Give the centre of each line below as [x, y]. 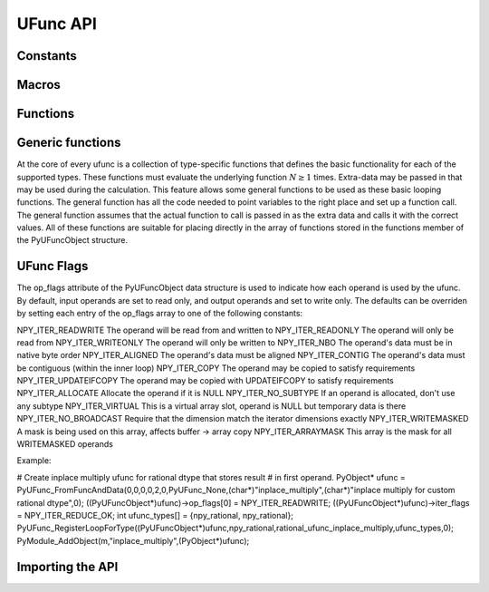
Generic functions [69, 143]
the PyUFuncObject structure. [72, 240]
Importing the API [67, 567]
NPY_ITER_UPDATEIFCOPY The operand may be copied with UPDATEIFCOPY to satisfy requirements [205, 381]
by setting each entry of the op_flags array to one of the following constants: [160, 314]
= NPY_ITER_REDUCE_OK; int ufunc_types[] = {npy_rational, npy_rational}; [155, 515]
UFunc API [57, 24]
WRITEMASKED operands [65, 444]
